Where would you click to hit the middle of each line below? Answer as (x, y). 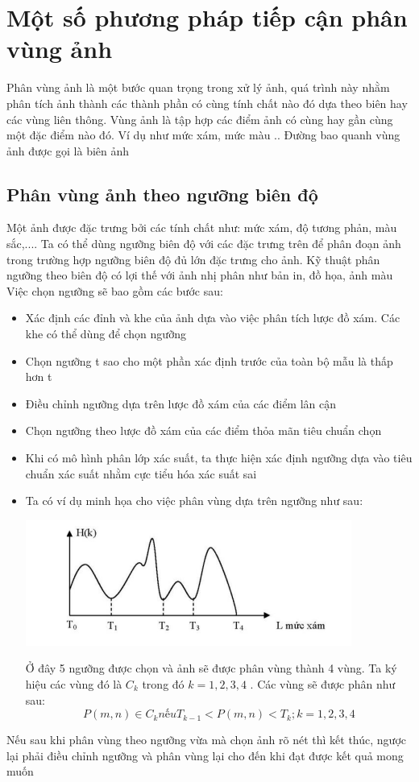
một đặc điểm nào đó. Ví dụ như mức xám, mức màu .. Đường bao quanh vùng (203, 135)
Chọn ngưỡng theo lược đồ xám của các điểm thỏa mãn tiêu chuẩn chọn (203, 430)
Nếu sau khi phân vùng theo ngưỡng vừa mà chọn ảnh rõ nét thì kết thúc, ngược (206, 740)
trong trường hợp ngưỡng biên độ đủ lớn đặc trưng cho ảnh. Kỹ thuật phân (193, 259)
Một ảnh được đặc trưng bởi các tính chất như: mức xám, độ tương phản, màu (202, 228)
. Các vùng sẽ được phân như (323, 683)
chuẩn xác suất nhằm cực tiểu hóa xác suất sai (141, 473)
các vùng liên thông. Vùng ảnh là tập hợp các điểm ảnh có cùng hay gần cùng (200, 119)
